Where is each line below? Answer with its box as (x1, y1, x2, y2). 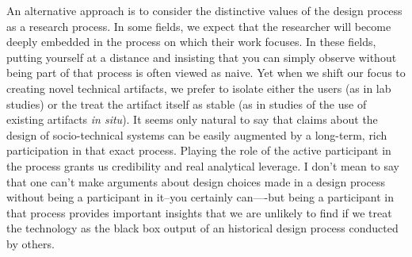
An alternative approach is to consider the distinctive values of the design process (6, 2, 402, 18)
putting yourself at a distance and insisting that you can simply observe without (6, 48, 397, 65)
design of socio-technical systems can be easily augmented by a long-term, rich (6, 126, 387, 143)
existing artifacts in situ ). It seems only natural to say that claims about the (6, 111, 378, 128)
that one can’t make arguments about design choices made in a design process (6, 173, 386, 190)
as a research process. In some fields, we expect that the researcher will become (6, 17, 391, 34)
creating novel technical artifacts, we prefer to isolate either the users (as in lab (6, 79, 391, 96)
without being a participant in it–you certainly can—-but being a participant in (6, 189, 395, 205)
